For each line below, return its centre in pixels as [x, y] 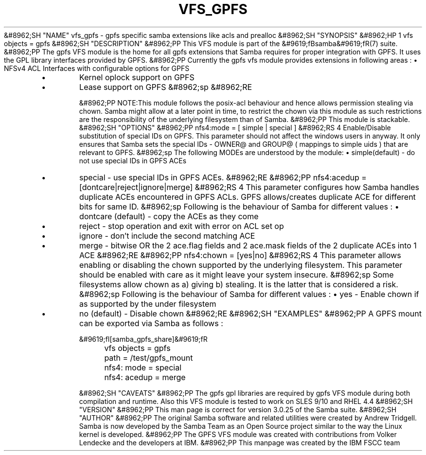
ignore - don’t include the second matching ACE [167, 236]
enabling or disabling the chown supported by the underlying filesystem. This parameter [241, 265]
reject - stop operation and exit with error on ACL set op [182, 226]
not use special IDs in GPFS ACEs [133, 160]
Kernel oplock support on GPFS [137, 77]
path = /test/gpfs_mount [149, 358]
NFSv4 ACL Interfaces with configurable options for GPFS [97, 68]
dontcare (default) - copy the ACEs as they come [169, 216]
